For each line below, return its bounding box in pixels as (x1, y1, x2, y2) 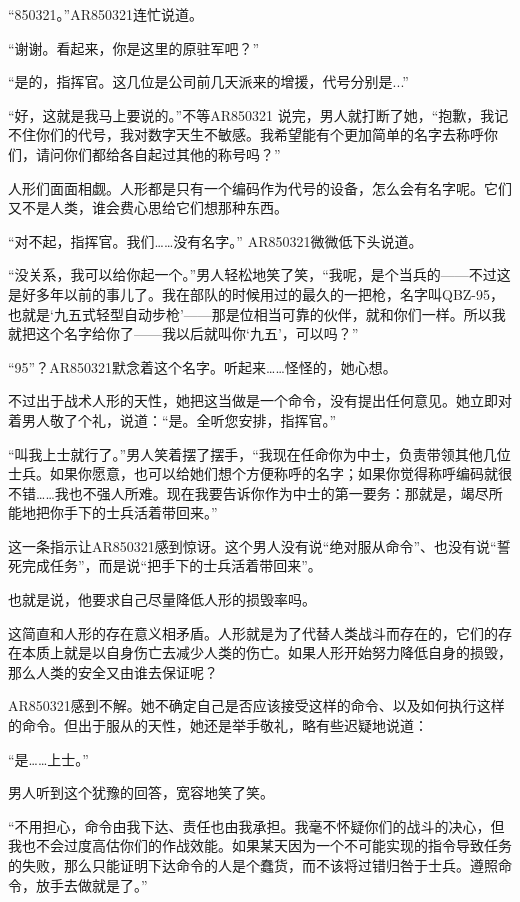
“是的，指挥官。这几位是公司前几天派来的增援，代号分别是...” (8, 71, 409, 92)
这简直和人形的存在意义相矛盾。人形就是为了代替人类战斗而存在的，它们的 (8, 622, 498, 643)
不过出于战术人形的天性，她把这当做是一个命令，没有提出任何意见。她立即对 (8, 390, 512, 411)
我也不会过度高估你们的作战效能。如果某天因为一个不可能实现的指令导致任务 (8, 835, 512, 856)
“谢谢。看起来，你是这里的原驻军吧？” (8, 37, 260, 58)
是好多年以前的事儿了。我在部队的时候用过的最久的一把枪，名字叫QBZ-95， (8, 283, 505, 304)
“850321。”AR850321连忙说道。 (8, 4, 204, 24)
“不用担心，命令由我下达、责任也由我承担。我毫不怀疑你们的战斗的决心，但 (8, 815, 505, 836)
